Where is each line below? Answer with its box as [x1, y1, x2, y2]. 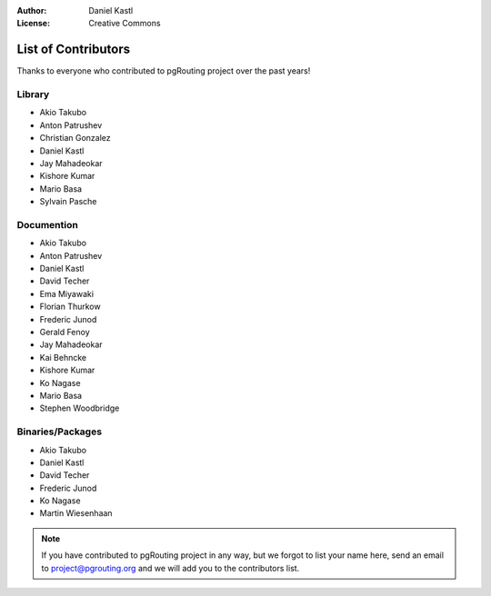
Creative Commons [88, 18, 161, 29]
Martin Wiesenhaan [39, 508, 113, 519]
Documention [16, 218, 79, 231]
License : [16, 18, 50, 29]
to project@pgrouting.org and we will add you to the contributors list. [41, 562, 300, 573]
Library [16, 88, 50, 101]
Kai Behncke [39, 352, 86, 363]
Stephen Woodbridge [39, 402, 120, 413]
